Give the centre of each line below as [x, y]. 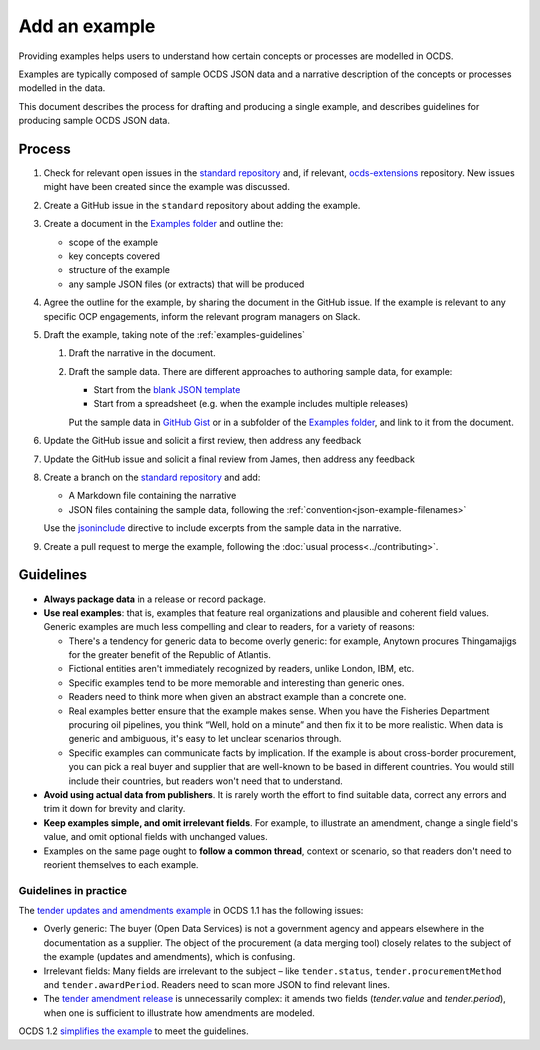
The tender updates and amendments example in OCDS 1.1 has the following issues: [191, 911]
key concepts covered [114, 256]
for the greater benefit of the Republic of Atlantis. [170, 655]
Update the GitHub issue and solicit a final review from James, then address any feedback [229, 459]
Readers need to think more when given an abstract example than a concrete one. [237, 697]
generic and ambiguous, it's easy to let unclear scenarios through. [205, 739]
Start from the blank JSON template [167, 390]
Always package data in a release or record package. [155, 599]
